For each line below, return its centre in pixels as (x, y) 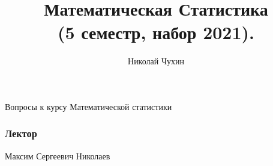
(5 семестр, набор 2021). (156, 32)
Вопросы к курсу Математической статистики (88, 106)
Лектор (21, 133)
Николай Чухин (156, 61)
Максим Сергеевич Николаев (58, 155)
